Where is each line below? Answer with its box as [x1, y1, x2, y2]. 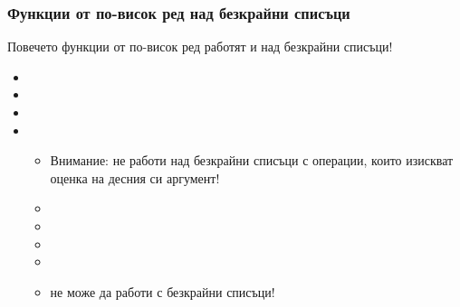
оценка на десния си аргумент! [50, 168, 220, 187]
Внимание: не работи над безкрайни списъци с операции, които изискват [50, 151, 454, 170]
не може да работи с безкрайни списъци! [50, 282, 275, 301]
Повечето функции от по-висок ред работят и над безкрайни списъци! [7, 37, 393, 56]
